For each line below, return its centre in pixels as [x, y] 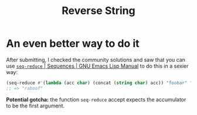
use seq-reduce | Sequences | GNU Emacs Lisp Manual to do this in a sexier [97, 66]
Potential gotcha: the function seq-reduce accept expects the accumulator [96, 99]
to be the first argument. [35, 106]
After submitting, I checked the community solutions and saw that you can [96, 60]
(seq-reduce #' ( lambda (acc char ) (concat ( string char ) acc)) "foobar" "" [101, 83]
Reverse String [98, 11]
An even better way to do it [73, 43]
